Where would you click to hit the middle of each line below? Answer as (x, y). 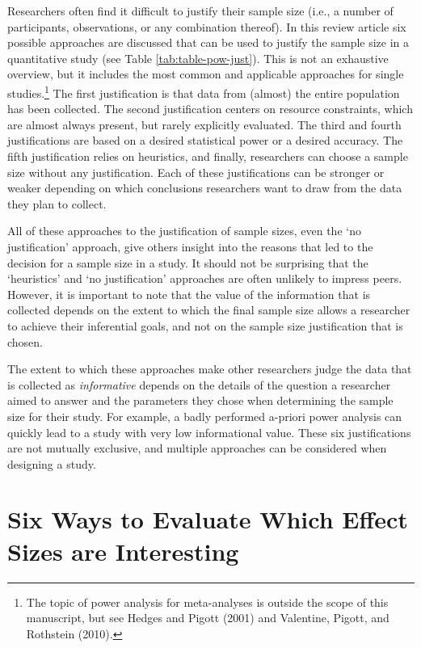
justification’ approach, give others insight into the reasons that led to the (190, 246)
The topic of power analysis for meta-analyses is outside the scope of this (207, 602)
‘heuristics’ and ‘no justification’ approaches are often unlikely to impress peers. (205, 278)
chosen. (25, 341)
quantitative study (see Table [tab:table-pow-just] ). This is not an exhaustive (198, 58)
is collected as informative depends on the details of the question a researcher (199, 384)
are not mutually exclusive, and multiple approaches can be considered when (197, 448)
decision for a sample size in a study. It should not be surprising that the (188, 262)
